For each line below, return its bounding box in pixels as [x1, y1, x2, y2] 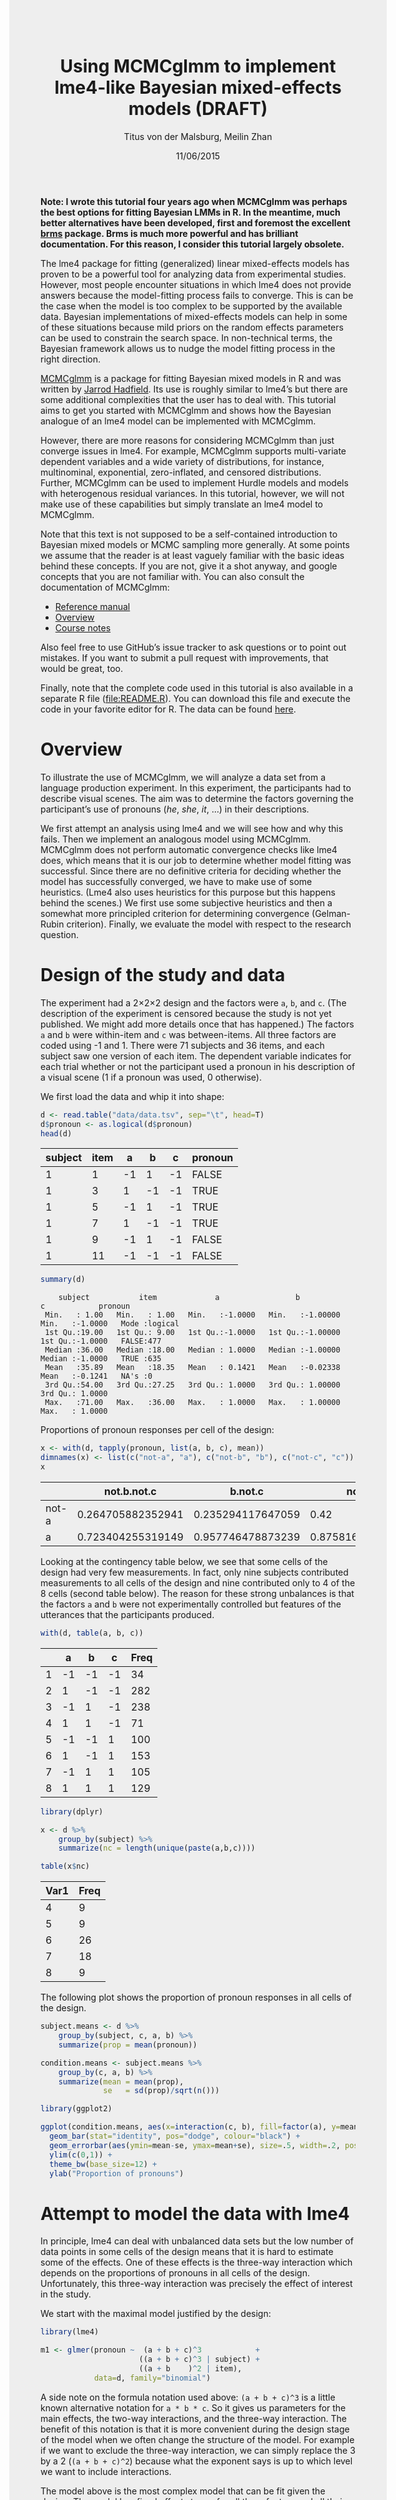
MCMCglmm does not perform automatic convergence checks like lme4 [40, 843, 338, 855]
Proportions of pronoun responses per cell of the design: [40, 1424, 275, 1436]
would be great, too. [40, 662, 124, 674]
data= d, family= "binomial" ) [93, 2373, 212, 2383]
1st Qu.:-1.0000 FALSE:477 [40, 1336, 162, 1347]
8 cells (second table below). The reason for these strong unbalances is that [40, 1587, 355, 1599]
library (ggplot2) [40, 2104, 113, 2114]
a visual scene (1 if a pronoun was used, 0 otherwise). [40, 1071, 263, 1083]
